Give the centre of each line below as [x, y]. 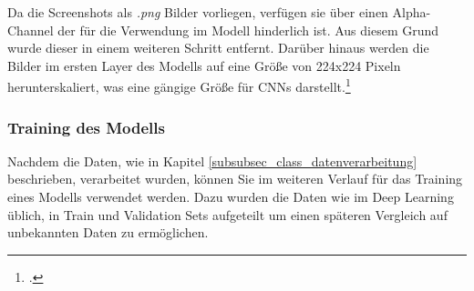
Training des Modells [86, 127]
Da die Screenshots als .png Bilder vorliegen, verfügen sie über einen [198, 12]
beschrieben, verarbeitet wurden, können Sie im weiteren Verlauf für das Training [235, 179]
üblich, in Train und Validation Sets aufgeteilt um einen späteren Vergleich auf [227, 214]
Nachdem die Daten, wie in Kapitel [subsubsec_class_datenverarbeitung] [212, 161]
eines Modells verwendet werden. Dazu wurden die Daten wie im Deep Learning [231, 197]
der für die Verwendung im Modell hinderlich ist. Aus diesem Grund [248, 30]
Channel [31, 30]
